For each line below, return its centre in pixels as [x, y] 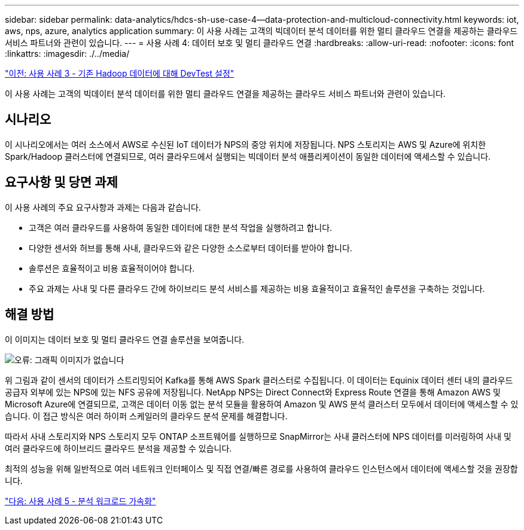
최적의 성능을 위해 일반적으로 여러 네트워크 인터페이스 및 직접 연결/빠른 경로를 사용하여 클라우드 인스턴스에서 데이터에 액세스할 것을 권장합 [261, 468]
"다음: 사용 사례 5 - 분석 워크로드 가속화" [80, 501]
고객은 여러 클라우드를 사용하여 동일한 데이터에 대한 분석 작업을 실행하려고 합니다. [181, 227]
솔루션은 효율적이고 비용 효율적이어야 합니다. [112, 268]
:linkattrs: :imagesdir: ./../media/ [67, 54]
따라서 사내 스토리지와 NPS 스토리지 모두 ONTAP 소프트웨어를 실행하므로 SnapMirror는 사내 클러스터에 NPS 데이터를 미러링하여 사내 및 [258, 436]
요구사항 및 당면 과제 [61, 182]
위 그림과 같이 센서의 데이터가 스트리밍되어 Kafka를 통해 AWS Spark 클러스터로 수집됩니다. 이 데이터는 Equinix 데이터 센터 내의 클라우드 [259, 380]
